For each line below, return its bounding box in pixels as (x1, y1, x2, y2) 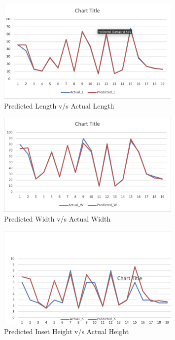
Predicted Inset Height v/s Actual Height (4, 326, 129, 336)
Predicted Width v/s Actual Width (4, 214, 111, 224)
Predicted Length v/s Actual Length (4, 100, 114, 111)
